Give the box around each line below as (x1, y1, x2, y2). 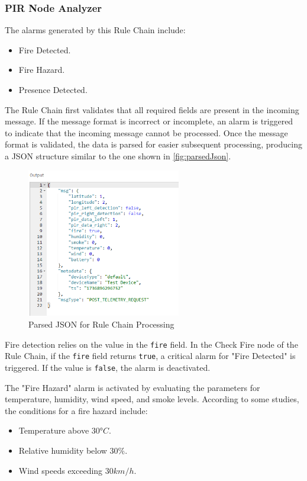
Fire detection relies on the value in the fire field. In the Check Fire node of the (5, 338, 298, 350)
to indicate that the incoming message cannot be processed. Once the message (5, 126, 288, 139)
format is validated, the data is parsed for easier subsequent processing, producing (5, 138, 302, 150)
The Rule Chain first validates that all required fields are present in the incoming (5, 103, 299, 116)
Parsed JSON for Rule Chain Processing (28, 318, 174, 330)
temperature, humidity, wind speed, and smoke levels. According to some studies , (5, 393, 299, 405)
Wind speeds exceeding (18, 464, 103, 476)
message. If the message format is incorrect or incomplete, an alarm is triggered (5, 115, 293, 127)
